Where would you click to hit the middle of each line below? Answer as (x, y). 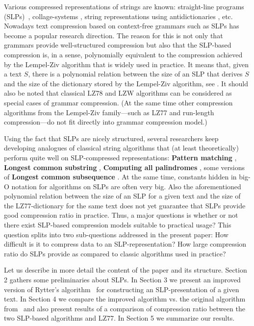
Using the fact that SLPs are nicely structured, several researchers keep (111, 138)
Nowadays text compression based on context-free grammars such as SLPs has (122, 26)
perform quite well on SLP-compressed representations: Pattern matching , (120, 157)
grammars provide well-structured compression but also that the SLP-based (118, 45)
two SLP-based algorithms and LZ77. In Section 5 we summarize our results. (119, 318)
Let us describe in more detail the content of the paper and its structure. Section (126, 270)
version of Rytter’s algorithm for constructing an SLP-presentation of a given (122, 289)
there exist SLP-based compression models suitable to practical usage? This (118, 225)
